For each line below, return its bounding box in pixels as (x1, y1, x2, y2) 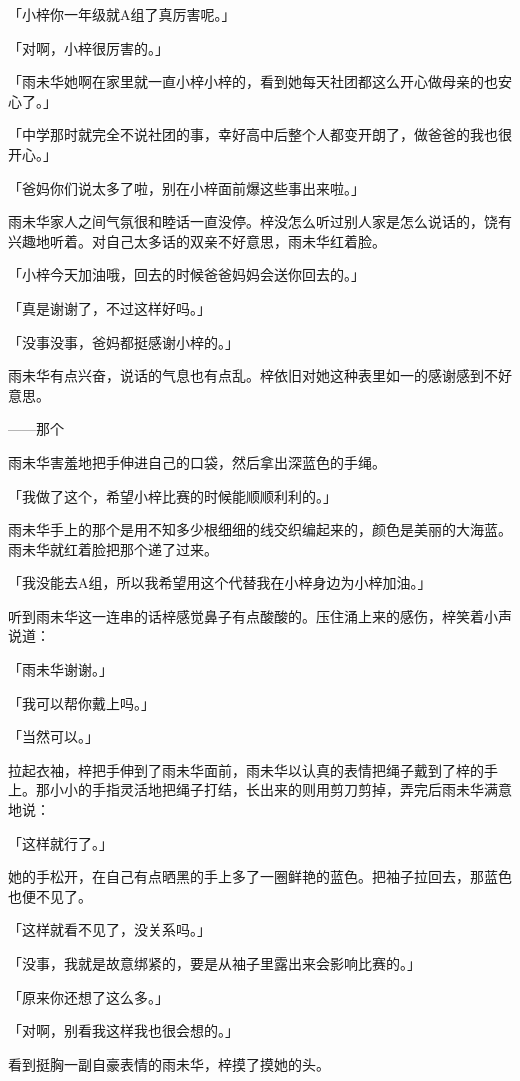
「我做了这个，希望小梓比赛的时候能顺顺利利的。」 (8, 485, 337, 506)
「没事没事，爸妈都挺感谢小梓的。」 (8, 331, 239, 352)
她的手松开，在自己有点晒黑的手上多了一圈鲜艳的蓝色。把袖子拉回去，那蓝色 (8, 866, 512, 887)
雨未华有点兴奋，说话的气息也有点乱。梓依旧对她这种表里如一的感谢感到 (8, 365, 484, 386)
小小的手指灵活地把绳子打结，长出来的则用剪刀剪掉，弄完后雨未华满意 (49, 779, 512, 800)
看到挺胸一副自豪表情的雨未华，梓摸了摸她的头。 (8, 1053, 330, 1074)
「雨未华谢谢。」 (8, 659, 113, 680)
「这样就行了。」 (8, 832, 113, 853)
